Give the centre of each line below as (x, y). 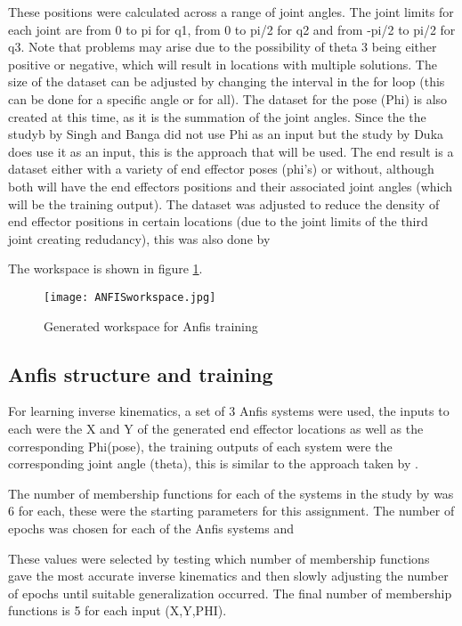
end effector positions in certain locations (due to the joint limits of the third (218, 221)
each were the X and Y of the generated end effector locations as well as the (216, 428)
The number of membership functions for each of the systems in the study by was (231, 493)
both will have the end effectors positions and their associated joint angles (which (231, 186)
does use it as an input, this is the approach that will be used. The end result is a (231, 151)
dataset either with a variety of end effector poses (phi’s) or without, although (221, 169)
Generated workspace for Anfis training (151, 325)
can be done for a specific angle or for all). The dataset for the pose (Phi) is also (228, 98)
